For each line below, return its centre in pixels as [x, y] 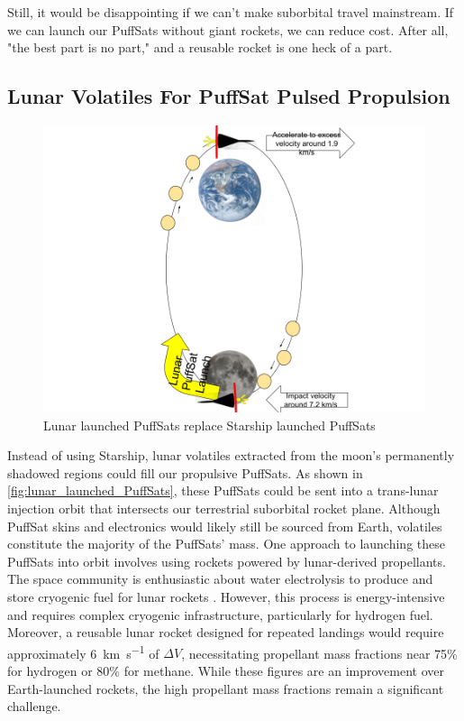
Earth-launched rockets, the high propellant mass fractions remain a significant [226, 688]
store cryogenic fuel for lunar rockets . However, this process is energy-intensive [226, 596]
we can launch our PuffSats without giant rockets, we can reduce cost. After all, [228, 29]
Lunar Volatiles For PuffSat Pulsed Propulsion [229, 96]
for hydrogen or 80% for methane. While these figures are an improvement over [226, 670]
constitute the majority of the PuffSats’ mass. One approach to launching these [226, 544]
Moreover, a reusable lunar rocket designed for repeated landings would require [226, 632]
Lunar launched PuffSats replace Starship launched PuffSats [209, 425]
